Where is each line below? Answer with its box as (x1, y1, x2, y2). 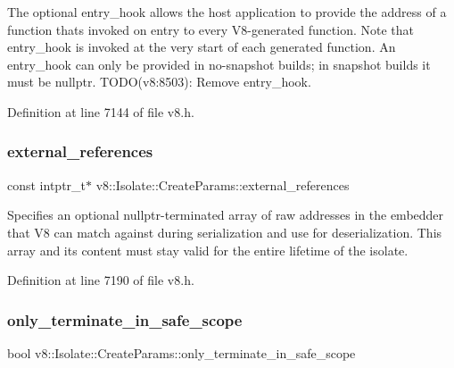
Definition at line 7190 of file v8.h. (7, 271, 194, 289)
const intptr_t (7, 175, 87, 194)
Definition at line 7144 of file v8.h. (7, 102, 194, 121)
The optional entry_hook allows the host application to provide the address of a (7, 3, 447, 21)
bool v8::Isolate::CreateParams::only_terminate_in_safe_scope (7, 343, 356, 362)
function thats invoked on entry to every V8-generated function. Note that (7, 20, 414, 38)
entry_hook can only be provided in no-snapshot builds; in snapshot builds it (7, 54, 431, 73)
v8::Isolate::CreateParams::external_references (95, 175, 350, 194)
